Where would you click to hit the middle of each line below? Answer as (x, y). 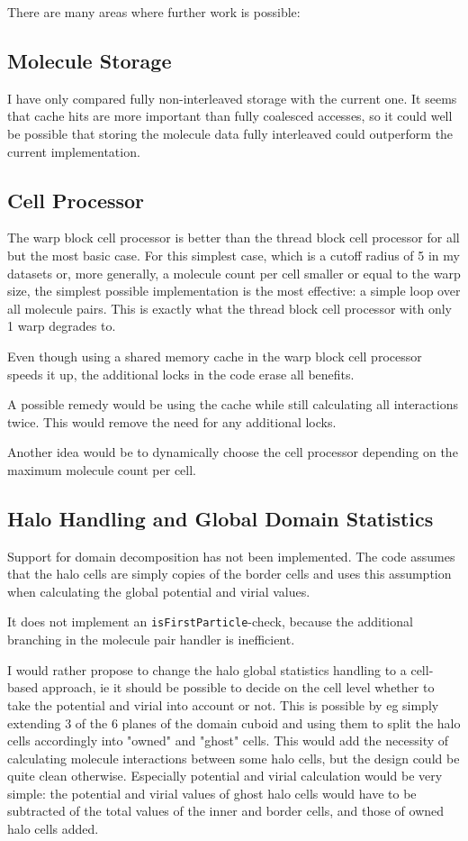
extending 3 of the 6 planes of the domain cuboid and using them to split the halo (234, 722)
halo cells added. (53, 829)
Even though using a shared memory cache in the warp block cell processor (215, 356)
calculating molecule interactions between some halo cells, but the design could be (234, 758)
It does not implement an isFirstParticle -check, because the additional (210, 622)
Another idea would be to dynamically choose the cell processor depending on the (233, 452)
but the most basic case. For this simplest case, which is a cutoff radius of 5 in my (234, 255)
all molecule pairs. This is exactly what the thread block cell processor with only (230, 308)
